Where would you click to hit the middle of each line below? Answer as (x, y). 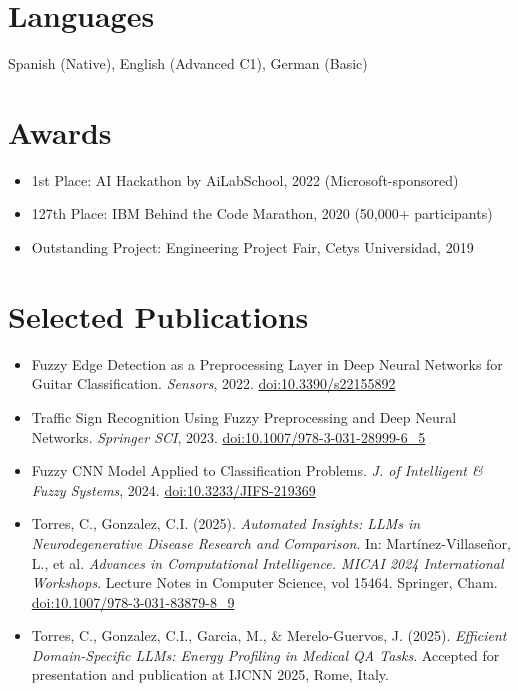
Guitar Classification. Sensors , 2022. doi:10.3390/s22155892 (213, 383)
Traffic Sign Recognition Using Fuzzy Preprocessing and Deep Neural (244, 416)
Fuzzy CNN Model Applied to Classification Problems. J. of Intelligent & (257, 470)
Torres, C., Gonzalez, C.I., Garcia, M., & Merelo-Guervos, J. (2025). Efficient (269, 635)
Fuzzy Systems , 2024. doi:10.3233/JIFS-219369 (173, 489)
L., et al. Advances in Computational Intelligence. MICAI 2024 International (267, 562)
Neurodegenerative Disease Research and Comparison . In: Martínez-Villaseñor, (271, 542)
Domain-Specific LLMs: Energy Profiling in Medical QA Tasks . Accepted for (265, 654)
